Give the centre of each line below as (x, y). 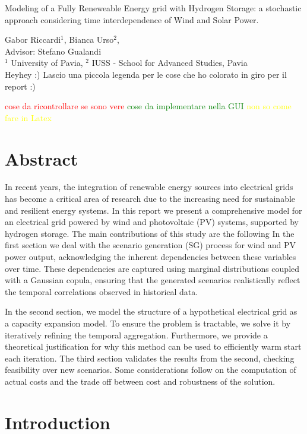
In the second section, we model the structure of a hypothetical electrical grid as (151, 311)
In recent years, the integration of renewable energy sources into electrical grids (149, 187)
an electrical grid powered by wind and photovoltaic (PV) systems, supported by (152, 222)
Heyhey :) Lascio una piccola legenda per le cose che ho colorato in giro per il (146, 74)
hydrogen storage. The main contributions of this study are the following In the (150, 233)
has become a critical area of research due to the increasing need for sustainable (150, 199)
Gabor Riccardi (33, 39)
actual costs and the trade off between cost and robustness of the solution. (140, 381)
